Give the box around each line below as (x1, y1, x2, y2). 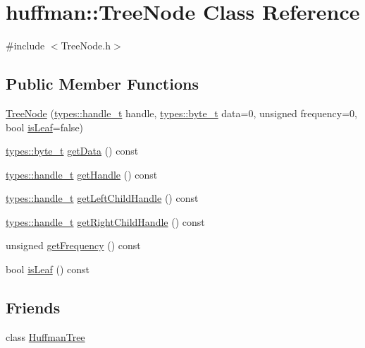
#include (6, 38, 45, 53)
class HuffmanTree (6, 329, 85, 344)
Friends (6, 296, 61, 318)
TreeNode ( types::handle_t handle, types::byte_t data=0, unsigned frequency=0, (6, 105, 357, 120)
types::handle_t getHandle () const (6, 167, 158, 181)
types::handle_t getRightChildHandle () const (6, 214, 205, 229)
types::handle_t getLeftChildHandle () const (6, 191, 199, 205)
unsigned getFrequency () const (6, 238, 141, 253)
